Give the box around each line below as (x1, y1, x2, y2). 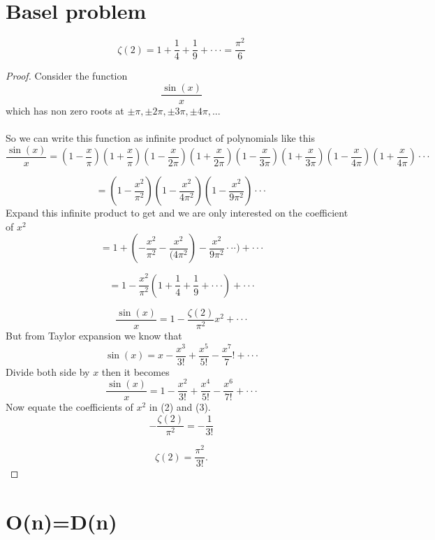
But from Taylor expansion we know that (6, 328, 182, 342)
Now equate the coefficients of (6, 400, 133, 414)
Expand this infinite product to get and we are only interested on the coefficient (6, 205, 348, 220)
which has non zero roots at (6, 103, 124, 117)
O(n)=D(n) (6, 507, 117, 536)
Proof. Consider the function (6, 68, 128, 83)
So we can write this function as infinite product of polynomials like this (6, 131, 315, 145)
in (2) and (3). (149, 400, 211, 414)
